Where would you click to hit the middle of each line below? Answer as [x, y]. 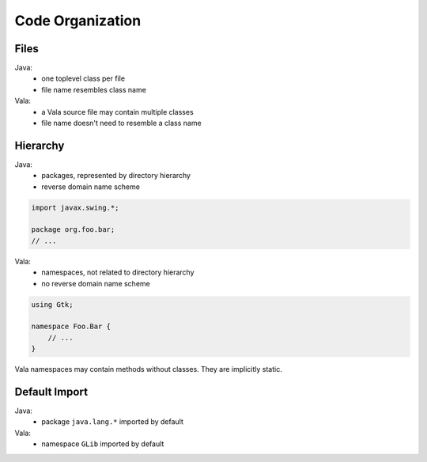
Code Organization [78, 21]
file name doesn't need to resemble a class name [121, 123]
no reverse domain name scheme [96, 283]
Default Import [51, 392]
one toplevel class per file [83, 78]
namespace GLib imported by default [103, 444]
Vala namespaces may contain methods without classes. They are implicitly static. [148, 369]
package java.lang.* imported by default [112, 422]
